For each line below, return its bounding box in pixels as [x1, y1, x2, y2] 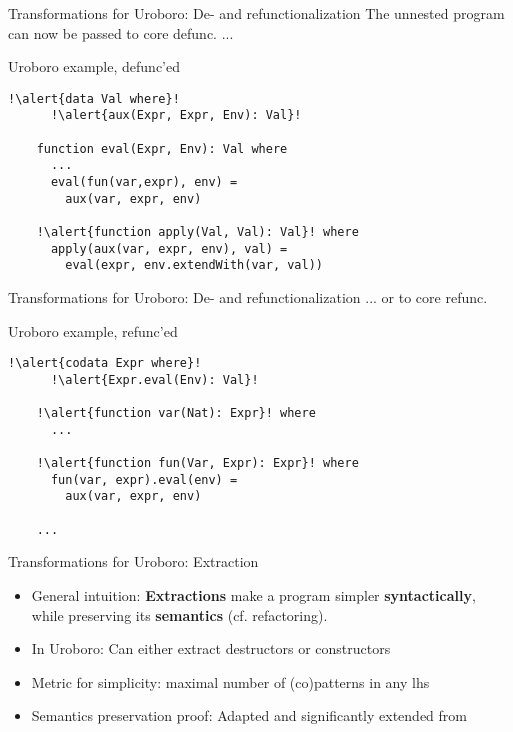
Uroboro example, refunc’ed [8, 320, 178, 341]
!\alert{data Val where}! [8, 91, 180, 106]
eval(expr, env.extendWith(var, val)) [65, 258, 323, 273]
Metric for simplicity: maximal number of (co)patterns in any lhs [31, 671, 430, 692]
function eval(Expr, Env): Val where [36, 141, 288, 156]
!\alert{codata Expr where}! [8, 356, 202, 371]
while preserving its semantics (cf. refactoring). [31, 604, 328, 625]
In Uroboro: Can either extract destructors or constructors [31, 638, 391, 659]
